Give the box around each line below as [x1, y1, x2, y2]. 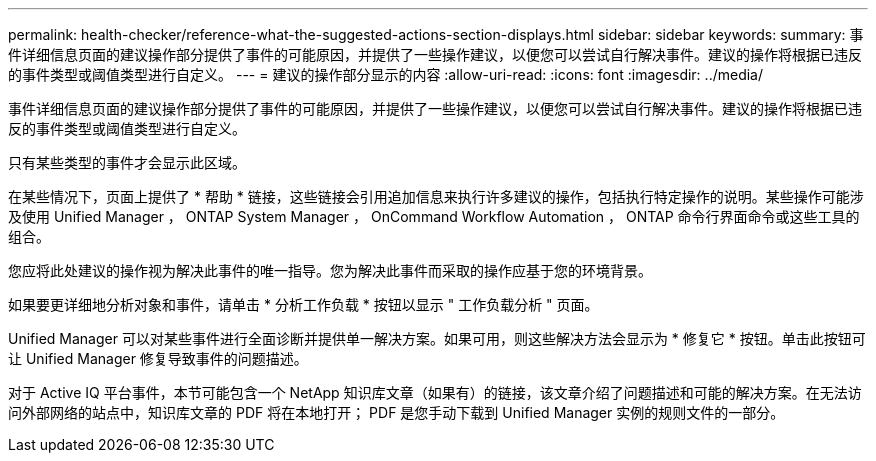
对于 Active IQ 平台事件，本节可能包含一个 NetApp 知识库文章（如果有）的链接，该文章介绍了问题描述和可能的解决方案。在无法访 [8, 384, 862, 401]
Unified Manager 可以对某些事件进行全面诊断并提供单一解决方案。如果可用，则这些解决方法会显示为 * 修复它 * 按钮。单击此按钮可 [8, 330, 866, 347]
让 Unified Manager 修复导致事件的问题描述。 [8, 350, 308, 367]
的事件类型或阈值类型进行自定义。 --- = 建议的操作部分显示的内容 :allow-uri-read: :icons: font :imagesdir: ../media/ [8, 66, 764, 83]
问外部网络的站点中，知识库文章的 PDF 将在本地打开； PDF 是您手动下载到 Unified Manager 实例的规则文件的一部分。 [8, 404, 785, 421]
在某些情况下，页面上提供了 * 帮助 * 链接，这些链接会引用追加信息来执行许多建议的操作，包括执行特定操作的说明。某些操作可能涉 [8, 188, 864, 205]
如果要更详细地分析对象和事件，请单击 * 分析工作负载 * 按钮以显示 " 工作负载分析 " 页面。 [8, 296, 599, 313]
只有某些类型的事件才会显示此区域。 [8, 154, 246, 171]
